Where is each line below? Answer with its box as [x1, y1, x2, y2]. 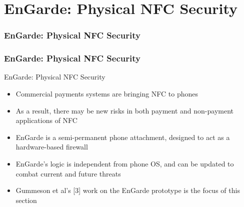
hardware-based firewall [15, 141, 88, 152]
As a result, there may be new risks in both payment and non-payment [15, 105, 233, 115]
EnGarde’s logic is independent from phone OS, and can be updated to [15, 158, 234, 168]
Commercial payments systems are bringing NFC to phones [15, 88, 198, 99]
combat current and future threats [15, 168, 121, 178]
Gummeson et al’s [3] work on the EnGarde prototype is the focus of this [15, 185, 240, 195]
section [15, 194, 37, 205]
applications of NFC [15, 115, 77, 125]
